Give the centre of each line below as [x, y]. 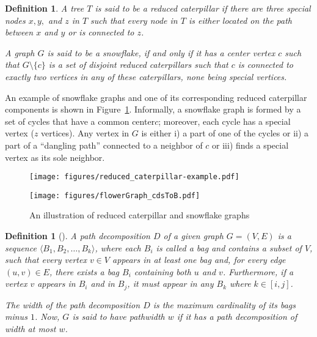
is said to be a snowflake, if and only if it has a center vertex [161, 52]
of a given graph [193, 236]
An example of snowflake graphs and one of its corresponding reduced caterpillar [156, 97]
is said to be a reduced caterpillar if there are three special [203, 8]
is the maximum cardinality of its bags [224, 304]
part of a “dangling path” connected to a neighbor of [104, 145]
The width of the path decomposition [73, 304]
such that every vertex [46, 260]
